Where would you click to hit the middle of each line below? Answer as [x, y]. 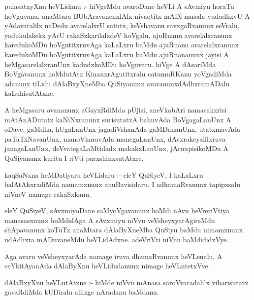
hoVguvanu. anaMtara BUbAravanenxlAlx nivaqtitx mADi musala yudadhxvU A [127, 16]
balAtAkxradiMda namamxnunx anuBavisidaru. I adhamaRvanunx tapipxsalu [123, 184]
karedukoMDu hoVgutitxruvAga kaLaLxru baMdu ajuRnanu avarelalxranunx [122, 45]
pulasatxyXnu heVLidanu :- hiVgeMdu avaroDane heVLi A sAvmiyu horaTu [119, 6]
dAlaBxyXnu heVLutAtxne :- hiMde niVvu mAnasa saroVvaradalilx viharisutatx [127, 282]
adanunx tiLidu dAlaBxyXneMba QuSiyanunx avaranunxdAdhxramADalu [117, 83]
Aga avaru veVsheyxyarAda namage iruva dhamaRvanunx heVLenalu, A [113, 256]
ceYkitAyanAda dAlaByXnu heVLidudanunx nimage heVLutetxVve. [107, 266]
